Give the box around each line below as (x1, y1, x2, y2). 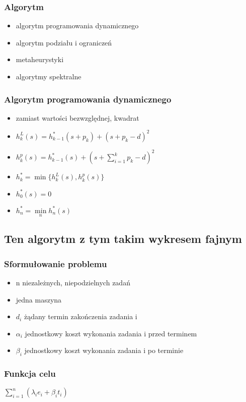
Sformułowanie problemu (4, 257, 107, 270)
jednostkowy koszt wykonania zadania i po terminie (24, 345, 184, 356)
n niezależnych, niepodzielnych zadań (16, 277, 130, 288)
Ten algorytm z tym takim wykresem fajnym (4, 231, 242, 246)
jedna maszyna (16, 294, 62, 305)
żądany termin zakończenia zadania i (24, 311, 137, 322)
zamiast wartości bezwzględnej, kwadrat (16, 112, 139, 123)
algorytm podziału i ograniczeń (16, 37, 112, 47)
